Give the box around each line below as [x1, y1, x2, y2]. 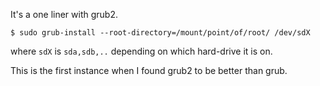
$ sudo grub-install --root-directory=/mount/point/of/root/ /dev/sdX [10, 28, 311, 38]
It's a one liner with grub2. [10, 9, 118, 20]
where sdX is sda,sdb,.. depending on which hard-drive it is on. [10, 45, 273, 57]
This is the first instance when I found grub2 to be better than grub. [10, 65, 288, 76]
